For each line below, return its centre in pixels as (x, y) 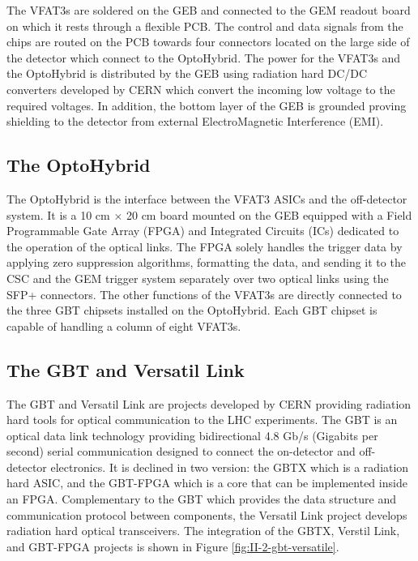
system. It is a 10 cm (58, 214)
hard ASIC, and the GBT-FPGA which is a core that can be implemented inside (207, 483)
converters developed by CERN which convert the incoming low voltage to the (201, 89)
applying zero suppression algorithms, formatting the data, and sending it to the (206, 262)
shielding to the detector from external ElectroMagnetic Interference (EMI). (195, 121)
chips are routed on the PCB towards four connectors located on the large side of (208, 42)
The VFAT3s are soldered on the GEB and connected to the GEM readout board (209, 10)
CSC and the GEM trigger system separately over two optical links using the (198, 278)
